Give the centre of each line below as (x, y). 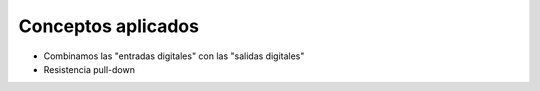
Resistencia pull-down (89, 69)
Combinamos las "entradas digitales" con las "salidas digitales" (174, 56)
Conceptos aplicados (109, 26)
